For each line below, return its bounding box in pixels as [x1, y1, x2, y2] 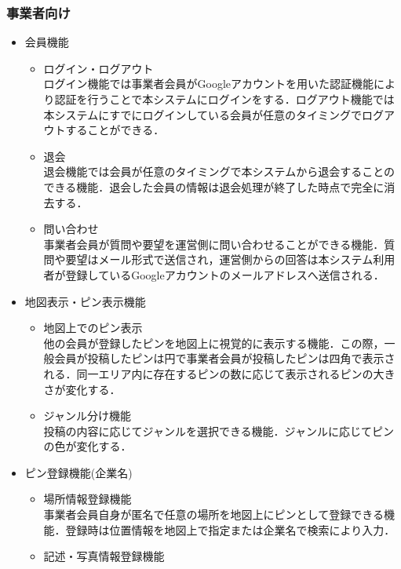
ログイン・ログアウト [43, 60, 154, 76]
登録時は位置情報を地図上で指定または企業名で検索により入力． [65, 521, 396, 538]
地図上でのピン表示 [43, 319, 143, 336]
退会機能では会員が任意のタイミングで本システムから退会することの [43, 163, 396, 180]
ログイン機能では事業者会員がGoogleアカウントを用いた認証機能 [43, 75, 374, 92]
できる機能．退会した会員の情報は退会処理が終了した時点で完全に [43, 178, 385, 195]
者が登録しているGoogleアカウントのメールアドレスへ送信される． [43, 266, 385, 283]
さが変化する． [43, 381, 121, 397]
